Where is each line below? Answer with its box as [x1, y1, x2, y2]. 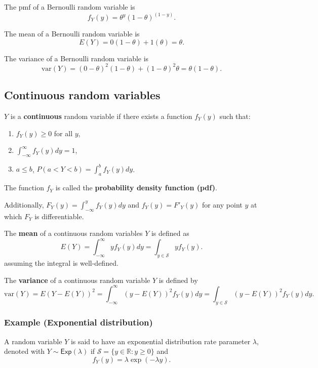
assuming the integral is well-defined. [4, 258, 118, 268]
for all [54, 128, 73, 138]
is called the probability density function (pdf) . [55, 182, 217, 193]
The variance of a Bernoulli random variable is [4, 53, 149, 63]
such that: [219, 110, 251, 121]
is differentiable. [34, 211, 84, 221]
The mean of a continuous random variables [4, 228, 143, 238]
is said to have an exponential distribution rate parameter [70, 336, 251, 346]
